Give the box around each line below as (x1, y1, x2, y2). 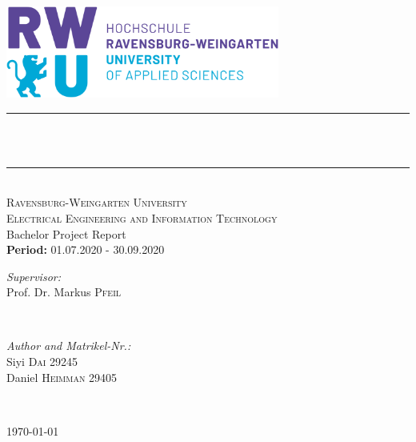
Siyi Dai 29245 (6, 353, 78, 370)
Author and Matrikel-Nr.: (6, 337, 131, 354)
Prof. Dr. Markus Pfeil (6, 283, 122, 300)
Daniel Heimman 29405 (6, 368, 118, 385)
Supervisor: (6, 267, 61, 284)
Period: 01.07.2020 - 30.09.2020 (6, 241, 165, 258)
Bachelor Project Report (6, 225, 126, 242)
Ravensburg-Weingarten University (6, 194, 187, 211)
